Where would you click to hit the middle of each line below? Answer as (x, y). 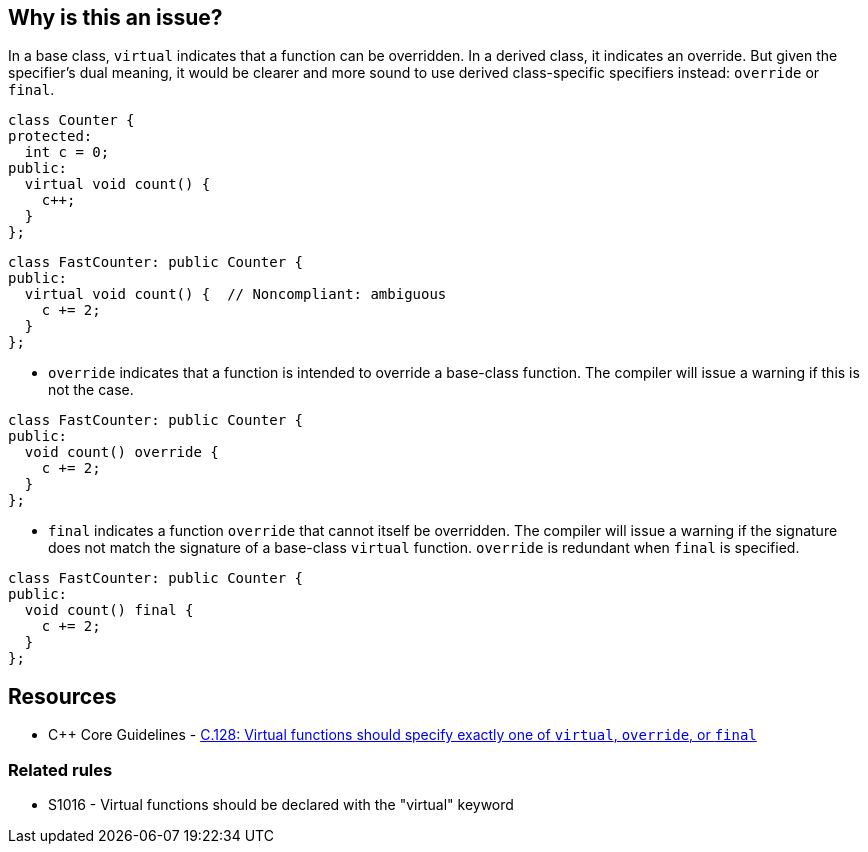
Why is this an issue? (115, 17)
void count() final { (109, 610)
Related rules (60, 769)
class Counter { (71, 120)
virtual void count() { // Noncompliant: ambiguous (235, 294)
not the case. (91, 390)
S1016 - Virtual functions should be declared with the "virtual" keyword (281, 805)
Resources (62, 696)
